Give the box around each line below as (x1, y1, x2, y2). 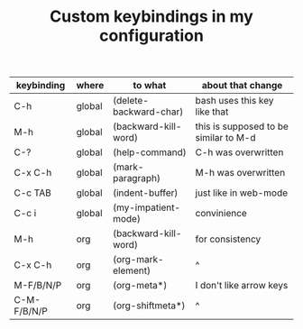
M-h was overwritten (195, 167, 286, 179)
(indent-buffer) (112, 187, 179, 199)
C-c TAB (14, 187, 51, 199)
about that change (201, 79, 283, 92)
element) (112, 264, 151, 277)
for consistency (195, 233, 262, 245)
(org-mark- (112, 253, 164, 266)
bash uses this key (195, 95, 274, 107)
